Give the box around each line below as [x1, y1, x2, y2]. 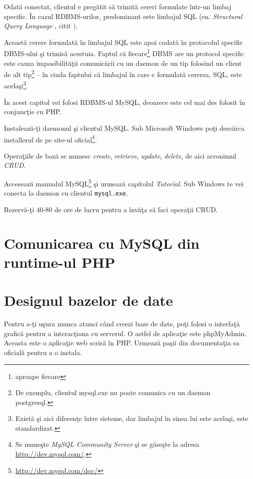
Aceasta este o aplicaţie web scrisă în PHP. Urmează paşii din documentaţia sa [4, 338, 239, 348]
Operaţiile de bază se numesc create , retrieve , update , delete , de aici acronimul [4, 150, 236, 160]
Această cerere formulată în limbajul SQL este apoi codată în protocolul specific [4, 37, 243, 47]
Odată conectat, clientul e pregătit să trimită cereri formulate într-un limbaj [4, 1, 232, 11]
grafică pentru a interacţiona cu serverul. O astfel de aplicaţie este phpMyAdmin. [4, 328, 247, 338]
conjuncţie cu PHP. [4, 106, 62, 117]
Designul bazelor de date [4, 290, 173, 310]
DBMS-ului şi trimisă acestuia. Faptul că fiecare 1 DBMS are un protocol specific [4, 47, 244, 59]
